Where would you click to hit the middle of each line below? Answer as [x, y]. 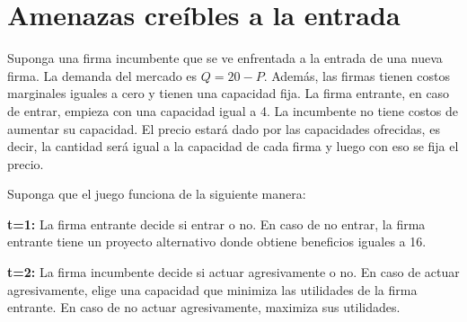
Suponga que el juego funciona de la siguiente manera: [157, 194]
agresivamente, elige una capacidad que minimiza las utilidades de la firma [212, 289]
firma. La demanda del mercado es [102, 75]
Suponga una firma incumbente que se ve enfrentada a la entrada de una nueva [225, 58]
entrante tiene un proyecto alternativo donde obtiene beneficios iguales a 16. [217, 241]
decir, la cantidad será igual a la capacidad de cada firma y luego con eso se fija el [233, 146]
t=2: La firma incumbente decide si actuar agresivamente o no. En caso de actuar [233, 272]
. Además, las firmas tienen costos [357, 75]
